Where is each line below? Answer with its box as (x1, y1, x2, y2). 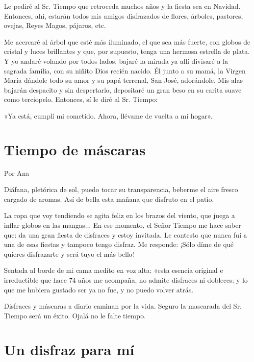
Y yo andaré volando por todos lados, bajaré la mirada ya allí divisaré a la (4, 55, 229, 66)
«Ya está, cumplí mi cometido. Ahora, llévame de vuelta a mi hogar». (4, 110, 213, 121)
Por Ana (4, 168, 29, 178)
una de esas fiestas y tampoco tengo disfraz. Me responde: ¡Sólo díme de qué (4, 239, 234, 249)
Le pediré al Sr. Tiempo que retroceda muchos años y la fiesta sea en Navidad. (4, 1, 241, 11)
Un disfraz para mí (4, 339, 134, 359)
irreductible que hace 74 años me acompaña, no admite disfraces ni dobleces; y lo (4, 275, 248, 285)
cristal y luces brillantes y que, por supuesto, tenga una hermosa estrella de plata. (4, 46, 250, 56)
